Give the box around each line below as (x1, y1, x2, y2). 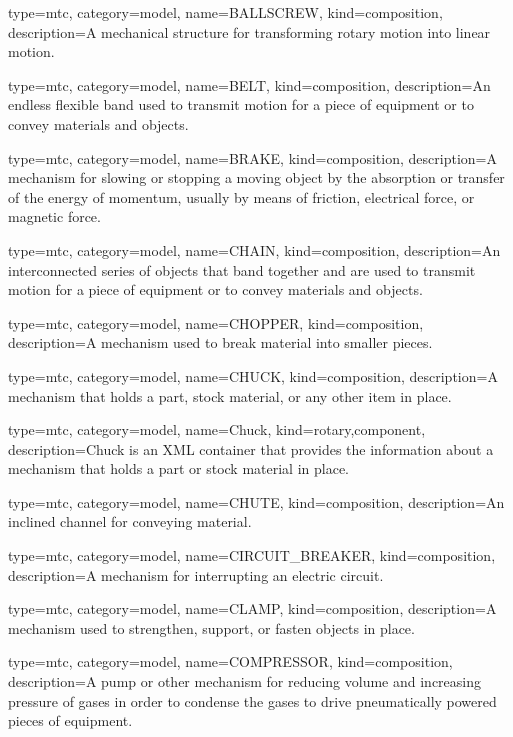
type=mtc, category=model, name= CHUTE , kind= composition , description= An (8, 491, 505, 512)
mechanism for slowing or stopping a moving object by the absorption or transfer (8, 167, 505, 188)
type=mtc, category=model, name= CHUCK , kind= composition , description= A (8, 365, 498, 386)
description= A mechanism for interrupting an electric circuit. (8, 564, 384, 585)
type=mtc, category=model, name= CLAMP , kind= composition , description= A (8, 598, 497, 619)
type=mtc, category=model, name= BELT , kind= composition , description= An (8, 74, 491, 95)
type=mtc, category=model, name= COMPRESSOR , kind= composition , (8, 651, 453, 672)
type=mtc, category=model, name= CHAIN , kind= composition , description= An (8, 239, 501, 260)
